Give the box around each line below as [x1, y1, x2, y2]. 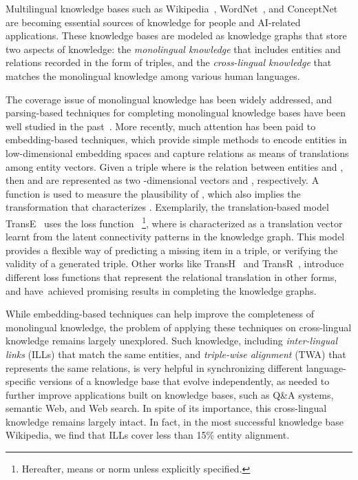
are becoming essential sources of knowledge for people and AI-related [6, 14, 301, 29]
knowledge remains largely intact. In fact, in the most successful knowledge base [6, 414, 344, 428]
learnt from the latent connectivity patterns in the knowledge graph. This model [6, 229, 345, 244]
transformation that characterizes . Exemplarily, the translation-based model [6, 200, 329, 214]
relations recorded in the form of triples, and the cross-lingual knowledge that [6, 55, 332, 70]
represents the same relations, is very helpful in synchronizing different [6, 360, 303, 375]
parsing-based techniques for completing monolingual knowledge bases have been [6, 105, 346, 120]
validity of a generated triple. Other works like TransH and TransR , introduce [6, 256, 344, 271]
